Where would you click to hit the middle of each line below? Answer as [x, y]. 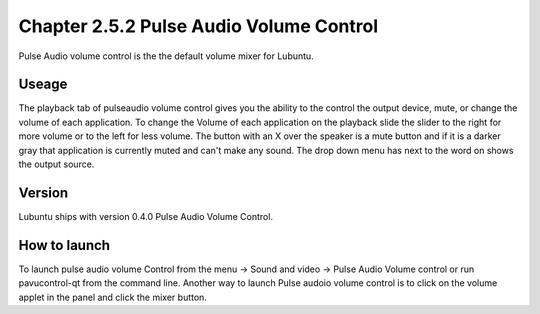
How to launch [64, 245]
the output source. [56, 164]
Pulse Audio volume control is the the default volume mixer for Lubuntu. [166, 56]
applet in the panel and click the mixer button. [112, 297]
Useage [43, 84]
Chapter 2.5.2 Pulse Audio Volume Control [198, 26]
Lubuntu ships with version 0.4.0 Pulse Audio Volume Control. [146, 216]
